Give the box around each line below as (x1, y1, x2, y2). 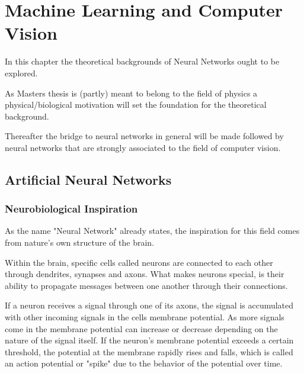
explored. (5, 66, 38, 79)
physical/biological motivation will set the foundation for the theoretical (5, 98, 267, 111)
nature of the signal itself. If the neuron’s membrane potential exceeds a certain (5, 334, 294, 346)
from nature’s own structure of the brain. (5, 236, 154, 249)
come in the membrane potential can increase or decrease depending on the (5, 322, 278, 335)
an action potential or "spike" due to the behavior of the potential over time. (5, 357, 283, 369)
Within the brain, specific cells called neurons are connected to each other (5, 256, 273, 268)
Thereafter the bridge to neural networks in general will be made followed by (5, 130, 284, 142)
